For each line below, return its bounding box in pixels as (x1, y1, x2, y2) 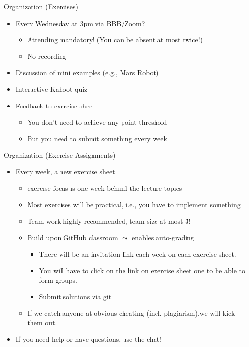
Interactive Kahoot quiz (15, 83, 88, 94)
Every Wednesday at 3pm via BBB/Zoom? (15, 18, 145, 28)
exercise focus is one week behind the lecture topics (27, 183, 182, 193)
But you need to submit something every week (27, 133, 167, 143)
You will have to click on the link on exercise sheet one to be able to (39, 265, 245, 275)
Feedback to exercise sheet (15, 100, 95, 110)
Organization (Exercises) (4, 1, 78, 11)
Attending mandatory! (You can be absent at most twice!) (27, 34, 203, 45)
